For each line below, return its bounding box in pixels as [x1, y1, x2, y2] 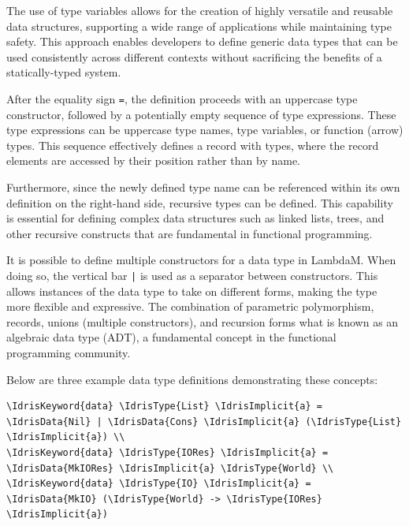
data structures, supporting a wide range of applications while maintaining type [6, 17, 392, 34]
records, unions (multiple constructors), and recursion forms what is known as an [6, 313, 399, 330]
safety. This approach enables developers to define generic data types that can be [6, 33, 398, 50]
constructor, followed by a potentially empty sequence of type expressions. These [6, 106, 396, 122]
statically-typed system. [6, 64, 121, 80]
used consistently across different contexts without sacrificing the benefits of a [6, 48, 382, 65]
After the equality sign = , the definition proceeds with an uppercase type [6, 90, 358, 106]
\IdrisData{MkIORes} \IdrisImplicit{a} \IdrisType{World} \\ [6, 462, 334, 474]
